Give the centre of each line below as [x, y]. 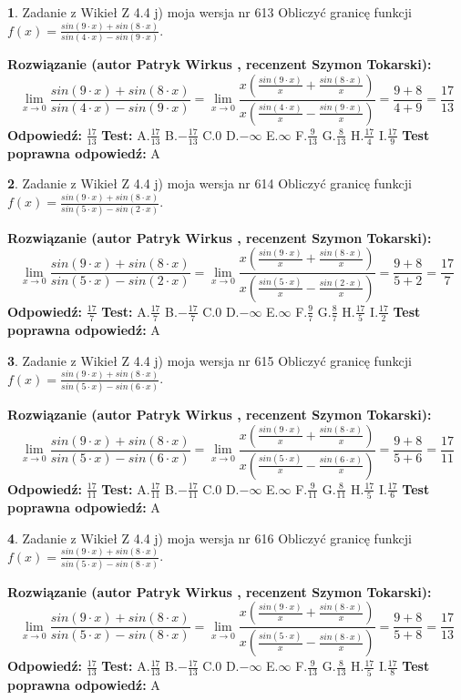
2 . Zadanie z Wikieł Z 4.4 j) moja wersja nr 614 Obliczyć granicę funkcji [210, 183]
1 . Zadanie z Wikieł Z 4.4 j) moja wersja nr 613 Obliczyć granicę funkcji [210, 12]
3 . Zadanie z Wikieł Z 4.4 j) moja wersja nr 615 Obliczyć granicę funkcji [210, 360]
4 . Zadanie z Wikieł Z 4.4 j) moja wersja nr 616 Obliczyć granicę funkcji [210, 538]
